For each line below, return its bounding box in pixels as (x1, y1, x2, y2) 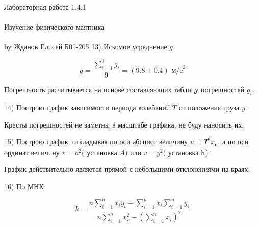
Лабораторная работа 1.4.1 (4, 2, 86, 12)
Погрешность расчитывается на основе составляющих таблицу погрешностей (4, 84, 245, 95)
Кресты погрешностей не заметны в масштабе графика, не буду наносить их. (4, 119, 244, 130)
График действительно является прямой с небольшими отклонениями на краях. (4, 164, 250, 174)
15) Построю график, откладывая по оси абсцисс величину (4, 136, 188, 147)
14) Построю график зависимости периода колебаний (4, 102, 170, 113)
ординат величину (4, 146, 60, 157)
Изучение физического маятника (4, 21, 105, 32)
